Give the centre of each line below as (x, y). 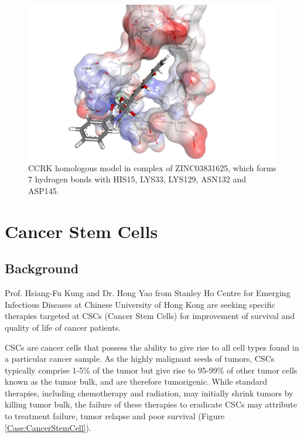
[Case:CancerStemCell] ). (48, 427)
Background (42, 268)
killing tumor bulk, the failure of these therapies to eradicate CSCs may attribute (151, 404)
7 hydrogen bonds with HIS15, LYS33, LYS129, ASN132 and (137, 179)
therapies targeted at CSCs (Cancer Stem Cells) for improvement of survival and (150, 316)
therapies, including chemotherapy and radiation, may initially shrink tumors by (149, 393)
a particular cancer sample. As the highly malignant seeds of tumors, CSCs (140, 359)
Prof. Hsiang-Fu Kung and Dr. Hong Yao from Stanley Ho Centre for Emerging (148, 293)
